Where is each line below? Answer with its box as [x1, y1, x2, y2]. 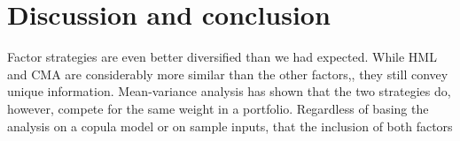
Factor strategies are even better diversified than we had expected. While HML [7, 48, 437, 66]
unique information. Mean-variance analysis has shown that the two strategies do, [7, 82, 451, 100]
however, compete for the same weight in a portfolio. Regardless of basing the [7, 99, 429, 117]
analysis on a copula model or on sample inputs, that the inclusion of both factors [7, 116, 453, 135]
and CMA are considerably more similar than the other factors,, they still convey [7, 64, 448, 83]
